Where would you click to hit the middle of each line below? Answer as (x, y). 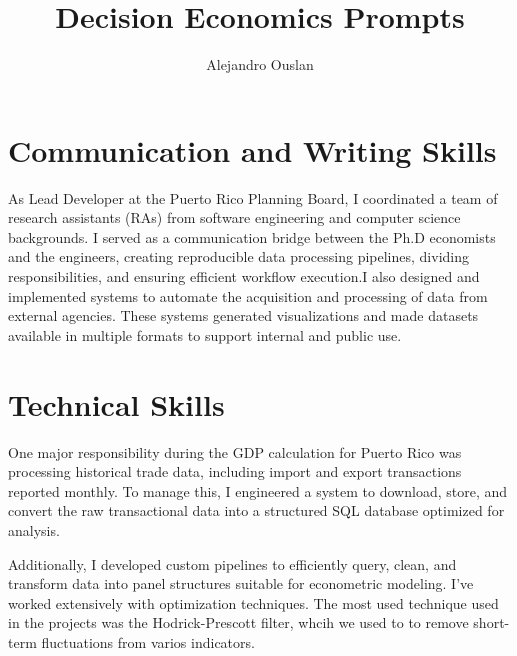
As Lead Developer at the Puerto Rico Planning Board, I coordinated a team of (253, 197)
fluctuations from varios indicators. (148, 641)
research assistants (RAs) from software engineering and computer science (234, 217)
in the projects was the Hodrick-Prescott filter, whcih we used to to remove (238, 622)
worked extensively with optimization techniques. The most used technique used (253, 602)
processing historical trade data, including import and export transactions (235, 471)
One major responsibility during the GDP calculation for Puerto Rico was (235, 451)
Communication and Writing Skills (252, 149)
